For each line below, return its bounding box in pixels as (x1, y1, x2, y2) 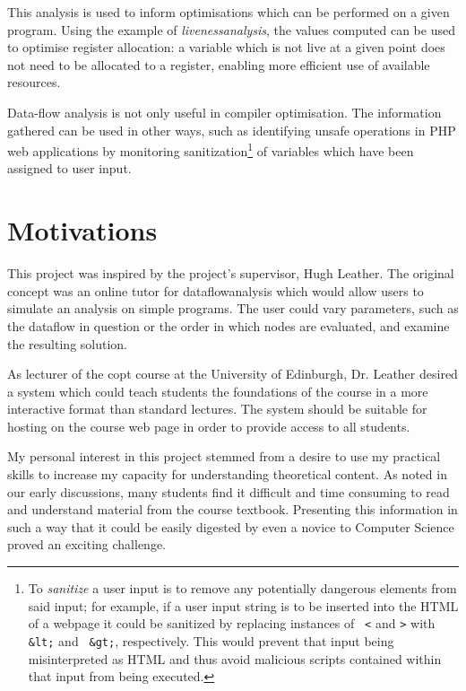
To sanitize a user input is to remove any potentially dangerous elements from (28, 579, 457, 598)
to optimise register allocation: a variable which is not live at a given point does (7, 38, 445, 57)
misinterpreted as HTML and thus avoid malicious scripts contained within (28, 649, 442, 668)
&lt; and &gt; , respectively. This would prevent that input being (28, 631, 394, 650)
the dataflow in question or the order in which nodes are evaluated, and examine (7, 316, 450, 335)
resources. (7, 73, 61, 92)
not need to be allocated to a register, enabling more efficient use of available (7, 55, 430, 74)
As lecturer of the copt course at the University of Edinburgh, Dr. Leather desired (7, 364, 458, 383)
